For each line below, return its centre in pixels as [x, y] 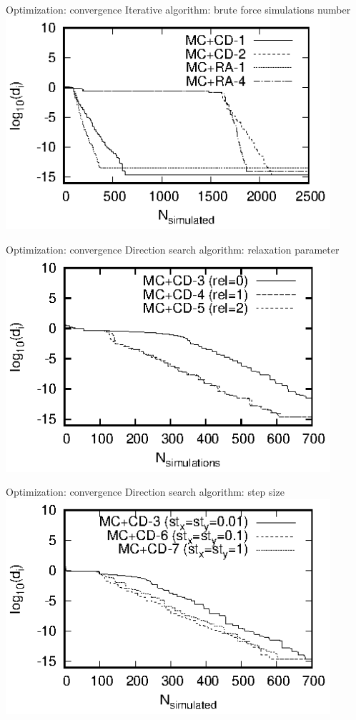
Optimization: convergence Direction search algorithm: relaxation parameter [173, 250]
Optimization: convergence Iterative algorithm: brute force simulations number [178, 9]
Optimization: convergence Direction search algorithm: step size [145, 492]
